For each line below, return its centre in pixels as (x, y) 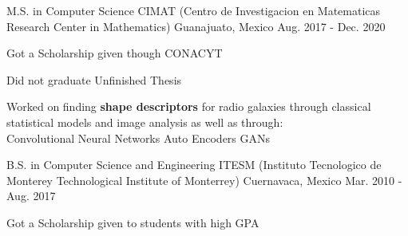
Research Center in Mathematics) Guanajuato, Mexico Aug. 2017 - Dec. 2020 (196, 26)
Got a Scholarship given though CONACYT (115, 53)
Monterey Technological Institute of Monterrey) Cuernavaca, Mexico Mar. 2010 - (204, 180)
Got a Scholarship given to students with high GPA (133, 222)
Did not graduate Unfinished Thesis (94, 79)
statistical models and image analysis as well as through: (145, 122)
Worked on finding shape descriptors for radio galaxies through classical (189, 106)
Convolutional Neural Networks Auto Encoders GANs (139, 138)
